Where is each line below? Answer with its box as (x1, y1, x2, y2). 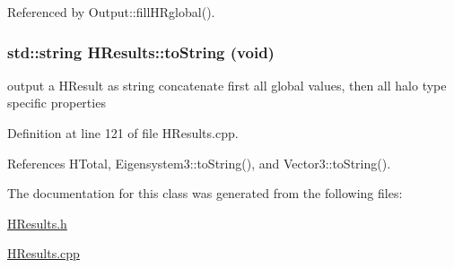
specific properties (7, 93, 106, 112)
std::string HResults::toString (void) (7, 40, 275, 63)
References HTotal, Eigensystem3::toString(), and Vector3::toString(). (7, 153, 391, 172)
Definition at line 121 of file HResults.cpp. (7, 124, 239, 142)
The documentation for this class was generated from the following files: (7, 184, 403, 203)
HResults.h (7, 213, 67, 232)
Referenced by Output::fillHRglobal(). (7, 3, 215, 21)
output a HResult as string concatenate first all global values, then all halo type (7, 75, 447, 94)
